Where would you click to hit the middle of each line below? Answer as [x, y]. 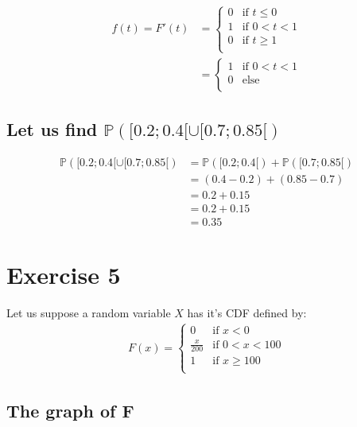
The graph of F [70, 411]
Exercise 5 [64, 275]
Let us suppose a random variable [89, 313]
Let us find [52, 129]
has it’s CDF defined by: [247, 313]
